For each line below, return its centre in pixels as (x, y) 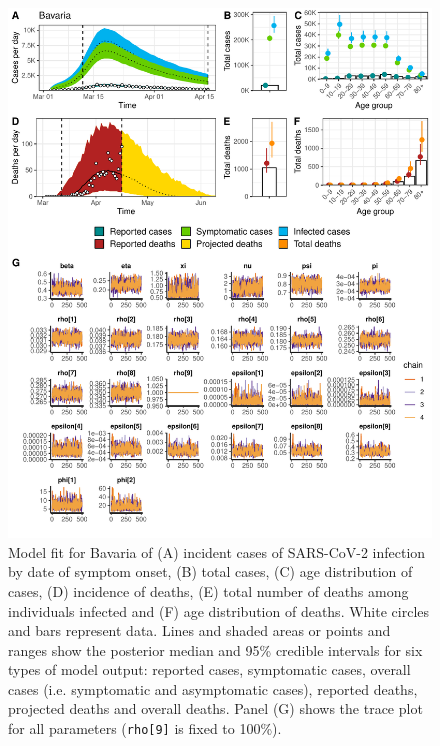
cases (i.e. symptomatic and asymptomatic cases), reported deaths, (213, 688)
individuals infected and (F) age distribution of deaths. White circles (219, 610)
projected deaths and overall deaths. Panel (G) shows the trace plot (215, 708)
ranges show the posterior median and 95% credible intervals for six (215, 649)
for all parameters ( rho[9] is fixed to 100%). (145, 728)
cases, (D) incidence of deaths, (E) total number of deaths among (208, 590)
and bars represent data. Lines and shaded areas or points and (199, 630)
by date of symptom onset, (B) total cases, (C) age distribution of (210, 571)
